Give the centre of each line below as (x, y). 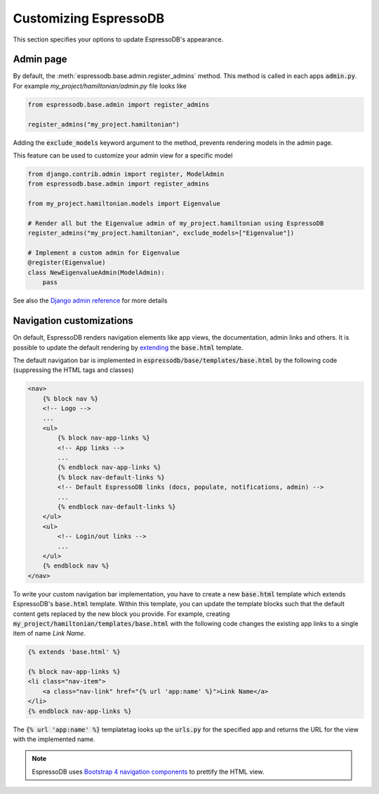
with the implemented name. (54, 739)
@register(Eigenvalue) (67, 263)
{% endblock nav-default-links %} (117, 507)
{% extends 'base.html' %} (74, 652)
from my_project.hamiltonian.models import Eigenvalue (124, 204)
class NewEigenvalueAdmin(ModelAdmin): (96, 272)
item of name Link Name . (49, 634)
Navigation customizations (73, 321)
